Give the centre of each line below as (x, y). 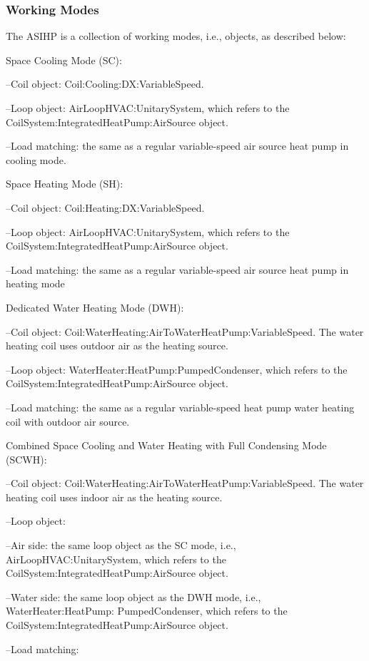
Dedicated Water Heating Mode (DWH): (95, 307)
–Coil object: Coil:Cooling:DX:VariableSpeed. (105, 84)
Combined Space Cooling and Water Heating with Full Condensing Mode (166, 445)
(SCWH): (26, 459)
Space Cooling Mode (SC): (64, 60)
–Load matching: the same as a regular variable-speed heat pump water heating (180, 407)
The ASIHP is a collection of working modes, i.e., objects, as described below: (176, 36)
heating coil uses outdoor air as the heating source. (117, 345)
